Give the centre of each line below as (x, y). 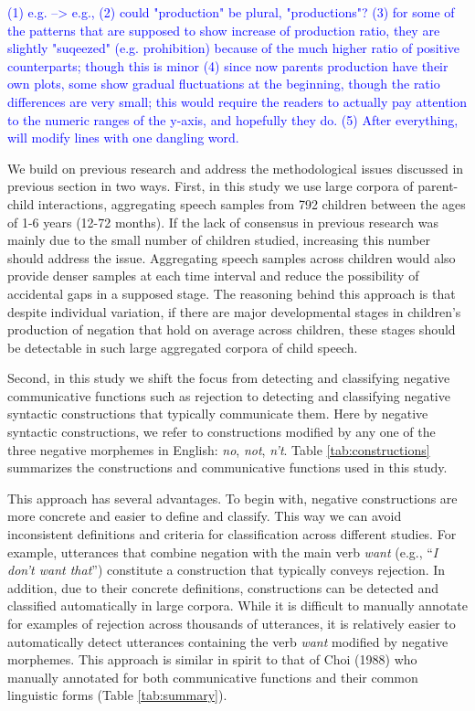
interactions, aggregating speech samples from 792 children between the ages (252, 203)
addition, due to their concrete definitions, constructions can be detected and (223, 587)
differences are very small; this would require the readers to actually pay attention (237, 101)
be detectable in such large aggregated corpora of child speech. (183, 347)
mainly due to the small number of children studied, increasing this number (219, 240)
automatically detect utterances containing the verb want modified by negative (228, 641)
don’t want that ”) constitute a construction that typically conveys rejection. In (227, 570)
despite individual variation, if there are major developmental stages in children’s (234, 311)
